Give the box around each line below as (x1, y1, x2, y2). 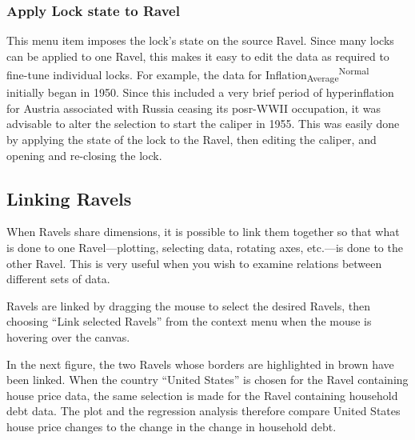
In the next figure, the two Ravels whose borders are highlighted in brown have (6, 355, 394, 372)
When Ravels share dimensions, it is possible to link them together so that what (6, 223, 400, 240)
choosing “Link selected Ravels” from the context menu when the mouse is (6, 313, 372, 330)
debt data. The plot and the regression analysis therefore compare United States (6, 402, 401, 419)
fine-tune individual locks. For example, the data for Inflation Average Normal (6, 64, 369, 85)
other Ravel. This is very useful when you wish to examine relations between (6, 254, 382, 271)
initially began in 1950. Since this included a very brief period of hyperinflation (6, 84, 394, 101)
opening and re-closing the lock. (6, 146, 162, 163)
